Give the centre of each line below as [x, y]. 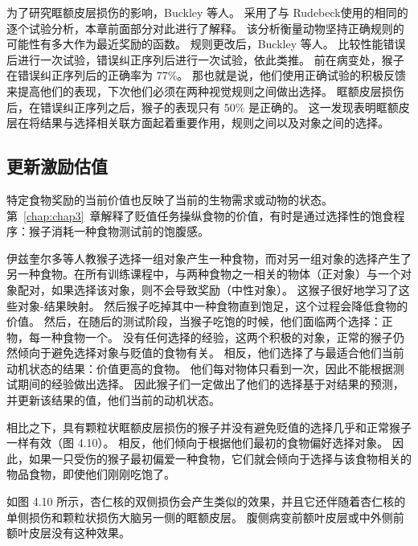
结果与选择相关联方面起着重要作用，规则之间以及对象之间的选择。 [214, 123]
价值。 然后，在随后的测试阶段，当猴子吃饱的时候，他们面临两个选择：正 [200, 321]
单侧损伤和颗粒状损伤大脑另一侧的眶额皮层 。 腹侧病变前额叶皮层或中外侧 [200, 517]
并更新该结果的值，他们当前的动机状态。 [113, 400]
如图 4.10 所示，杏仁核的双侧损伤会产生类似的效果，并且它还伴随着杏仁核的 [206, 501]
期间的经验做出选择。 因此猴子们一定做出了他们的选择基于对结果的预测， [211, 384]
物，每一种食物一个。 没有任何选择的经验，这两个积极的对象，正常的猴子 [200, 337]
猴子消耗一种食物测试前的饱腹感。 [119, 231]
